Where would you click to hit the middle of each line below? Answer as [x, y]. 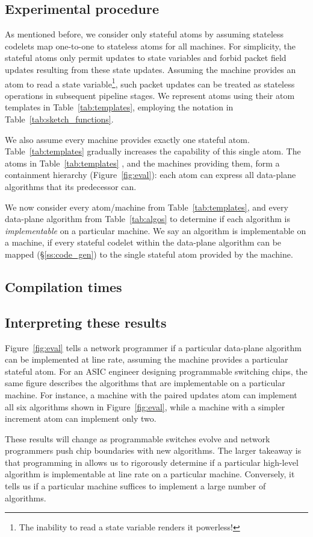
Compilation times [64, 286]
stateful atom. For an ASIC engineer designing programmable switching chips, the [156, 371]
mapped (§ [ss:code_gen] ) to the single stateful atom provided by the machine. [149, 254]
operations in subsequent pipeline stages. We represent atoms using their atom [150, 95]
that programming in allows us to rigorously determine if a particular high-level [152, 462]
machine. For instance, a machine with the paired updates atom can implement [151, 394]
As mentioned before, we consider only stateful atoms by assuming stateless [144, 34]
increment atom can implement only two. [81, 418]
